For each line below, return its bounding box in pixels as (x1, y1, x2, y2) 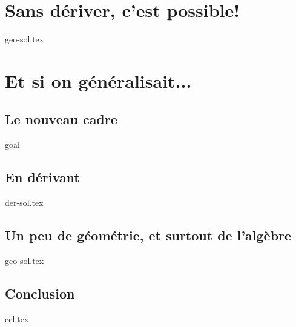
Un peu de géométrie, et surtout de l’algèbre (5, 226, 292, 245)
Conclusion (5, 283, 75, 302)
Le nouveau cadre (5, 110, 117, 128)
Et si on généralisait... (5, 68, 192, 93)
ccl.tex (5, 312, 29, 325)
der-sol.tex (5, 196, 44, 209)
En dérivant (5, 168, 80, 187)
